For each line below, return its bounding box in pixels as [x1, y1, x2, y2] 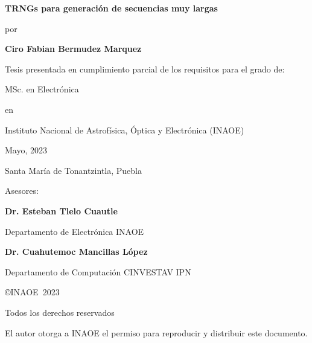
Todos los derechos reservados [5, 306, 115, 318]
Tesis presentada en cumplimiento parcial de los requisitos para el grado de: [5, 62, 285, 75]
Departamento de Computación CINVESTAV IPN [5, 265, 191, 278]
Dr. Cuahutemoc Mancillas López [5, 245, 148, 258]
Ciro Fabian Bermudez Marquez [5, 42, 142, 55]
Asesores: [5, 184, 39, 197]
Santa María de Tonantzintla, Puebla [5, 164, 142, 176]
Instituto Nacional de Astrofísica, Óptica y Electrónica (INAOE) [5, 123, 244, 136]
